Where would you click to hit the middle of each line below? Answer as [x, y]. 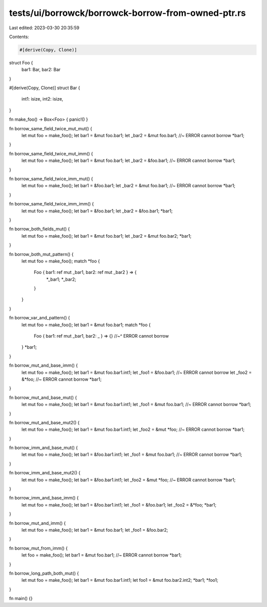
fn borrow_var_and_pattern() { [40, 318]
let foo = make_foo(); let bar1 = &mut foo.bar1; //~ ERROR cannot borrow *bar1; [102, 555]
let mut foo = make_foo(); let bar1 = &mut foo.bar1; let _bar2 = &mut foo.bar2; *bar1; [107, 236]
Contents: [19, 37]
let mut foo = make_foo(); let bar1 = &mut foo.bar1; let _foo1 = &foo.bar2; [95, 530]
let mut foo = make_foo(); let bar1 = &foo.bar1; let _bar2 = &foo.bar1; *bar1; [97, 211]
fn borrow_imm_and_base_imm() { [44, 498]
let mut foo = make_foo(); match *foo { [61, 261]
